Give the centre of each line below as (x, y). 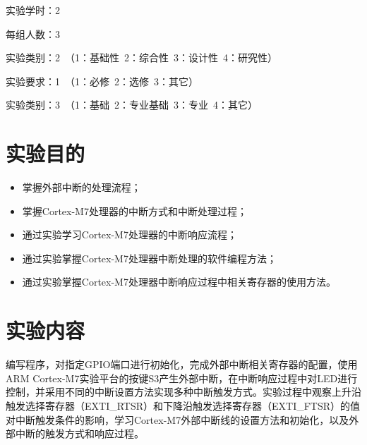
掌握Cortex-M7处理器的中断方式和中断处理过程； (134, 211)
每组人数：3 (33, 33)
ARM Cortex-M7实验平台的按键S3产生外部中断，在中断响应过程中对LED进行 (182, 378)
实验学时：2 (33, 10)
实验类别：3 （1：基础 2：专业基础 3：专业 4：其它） (132, 105)
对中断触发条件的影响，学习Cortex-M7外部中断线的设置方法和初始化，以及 (178, 419)
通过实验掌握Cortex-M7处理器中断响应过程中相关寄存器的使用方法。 (179, 282)
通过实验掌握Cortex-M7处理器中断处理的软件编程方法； (149, 258)
